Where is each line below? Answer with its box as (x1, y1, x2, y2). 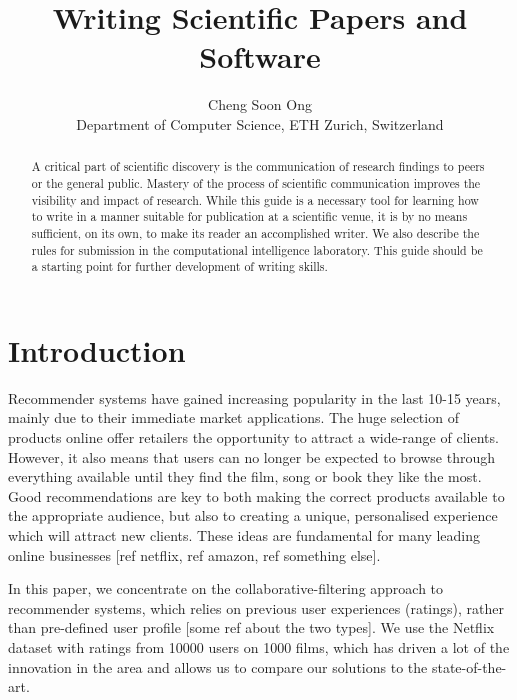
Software (199, 36, 321, 77)
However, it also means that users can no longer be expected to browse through (8, 446, 496, 467)
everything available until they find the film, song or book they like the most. (8, 466, 482, 487)
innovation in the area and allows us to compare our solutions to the (8, 656, 428, 677)
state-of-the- (431, 656, 507, 677)
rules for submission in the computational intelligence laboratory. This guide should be (31, 241, 483, 258)
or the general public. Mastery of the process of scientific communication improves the (31, 174, 481, 191)
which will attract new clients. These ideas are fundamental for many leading (8, 524, 481, 545)
